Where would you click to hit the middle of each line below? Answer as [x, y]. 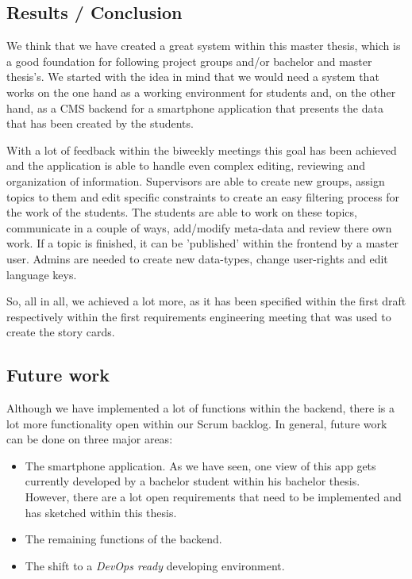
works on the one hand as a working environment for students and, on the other [201, 92]
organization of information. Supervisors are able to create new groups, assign [196, 180]
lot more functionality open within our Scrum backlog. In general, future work [197, 423]
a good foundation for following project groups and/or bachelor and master [189, 61]
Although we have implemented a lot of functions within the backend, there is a [201, 408]
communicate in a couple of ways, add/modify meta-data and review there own [199, 227]
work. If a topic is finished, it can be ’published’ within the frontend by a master [202, 243]
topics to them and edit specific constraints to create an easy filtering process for [203, 196]
